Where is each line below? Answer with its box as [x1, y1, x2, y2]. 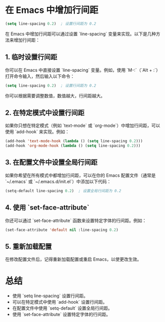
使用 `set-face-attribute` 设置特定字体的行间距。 [12, 312, 110, 318]
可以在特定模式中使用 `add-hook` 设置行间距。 [12, 299, 108, 305]
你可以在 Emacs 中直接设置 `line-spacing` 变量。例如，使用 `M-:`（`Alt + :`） [5, 67, 161, 73]
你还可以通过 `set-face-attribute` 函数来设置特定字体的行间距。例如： [5, 217, 147, 223]
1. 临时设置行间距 [5, 53, 57, 61]
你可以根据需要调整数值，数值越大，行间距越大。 [5, 93, 105, 99]
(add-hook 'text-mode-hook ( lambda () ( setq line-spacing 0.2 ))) [5, 139, 143, 144]
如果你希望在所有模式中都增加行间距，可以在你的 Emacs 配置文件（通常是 [5, 172, 156, 178]
